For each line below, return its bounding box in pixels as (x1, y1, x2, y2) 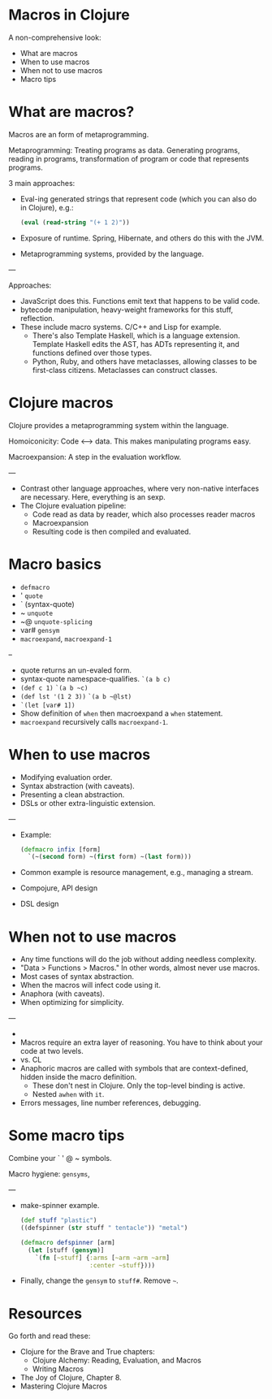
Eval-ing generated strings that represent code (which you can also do (19, 193, 257, 204)
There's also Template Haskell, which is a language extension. (32, 331, 241, 340)
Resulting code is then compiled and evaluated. (32, 526, 192, 536)
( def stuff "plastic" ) (19, 1216, 97, 1224)
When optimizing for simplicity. (19, 998, 124, 1007)
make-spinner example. (19, 1201, 100, 1211)
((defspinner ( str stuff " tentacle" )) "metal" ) (19, 1224, 188, 1232)
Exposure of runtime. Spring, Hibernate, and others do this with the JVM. (19, 233, 265, 243)
